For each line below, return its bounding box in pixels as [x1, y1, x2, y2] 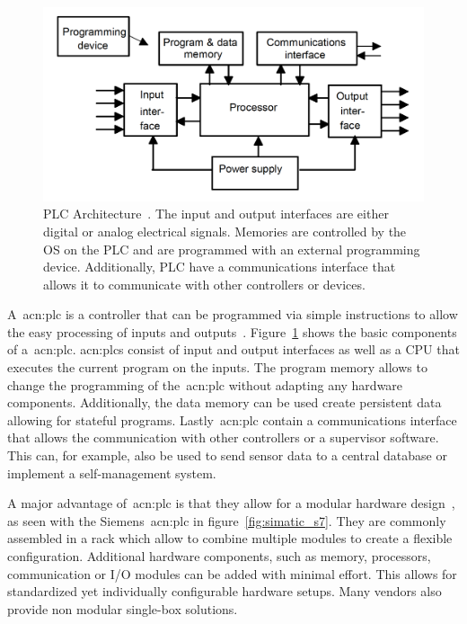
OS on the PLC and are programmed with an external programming [43, 239, 420, 258]
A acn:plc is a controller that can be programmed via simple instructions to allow [7, 305, 458, 324]
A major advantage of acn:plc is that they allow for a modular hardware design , [7, 494, 455, 513]
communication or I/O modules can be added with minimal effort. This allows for [7, 564, 457, 583]
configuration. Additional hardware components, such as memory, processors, [7, 547, 431, 565]
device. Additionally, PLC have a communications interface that [43, 257, 396, 276]
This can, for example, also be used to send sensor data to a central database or [7, 446, 447, 465]
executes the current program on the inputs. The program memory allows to [7, 358, 427, 377]
